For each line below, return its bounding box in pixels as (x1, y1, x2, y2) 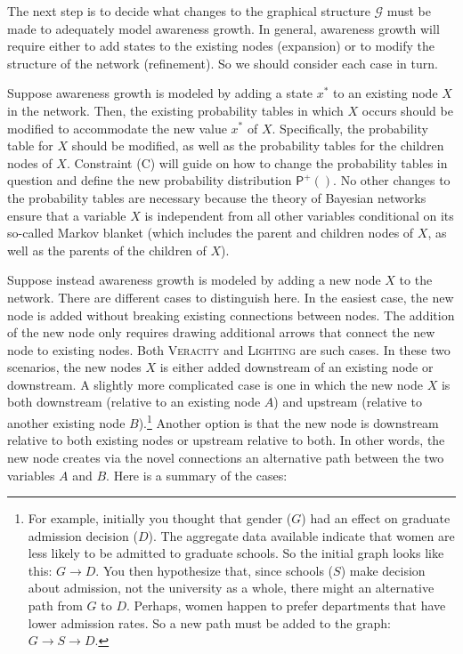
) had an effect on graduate (301, 509, 451, 528)
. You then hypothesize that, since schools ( (95, 561, 334, 579)
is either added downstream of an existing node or (159, 358, 434, 376)
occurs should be (361, 101, 453, 119)
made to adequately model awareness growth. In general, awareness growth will (7, 19, 440, 37)
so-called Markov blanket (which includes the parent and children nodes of (7, 223, 414, 242)
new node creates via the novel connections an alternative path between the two (7, 448, 444, 466)
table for (7, 136, 53, 155)
